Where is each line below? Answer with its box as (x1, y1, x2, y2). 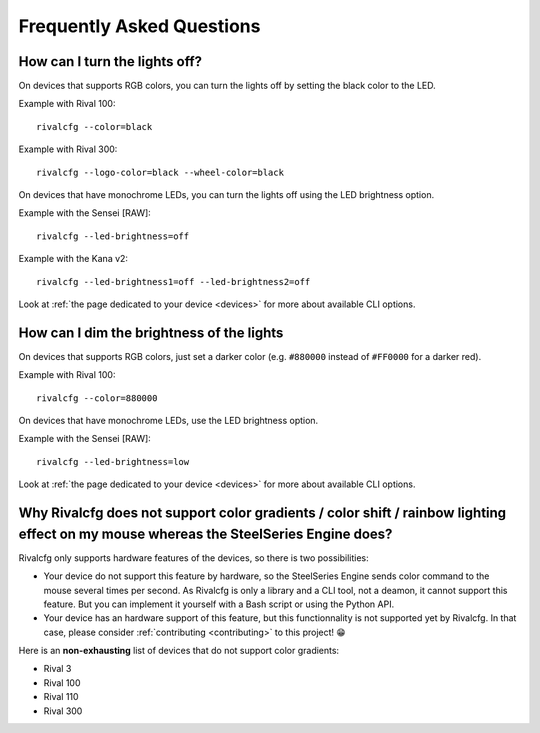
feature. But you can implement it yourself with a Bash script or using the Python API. (43, 598, 395, 610)
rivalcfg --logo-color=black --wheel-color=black (36, 166, 285, 178)
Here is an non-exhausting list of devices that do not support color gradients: (18, 645, 340, 657)
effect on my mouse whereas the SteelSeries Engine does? (18, 525, 393, 542)
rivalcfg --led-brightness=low (36, 456, 190, 467)
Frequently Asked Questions (18, 15, 261, 37)
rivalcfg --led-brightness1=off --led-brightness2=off (36, 276, 311, 287)
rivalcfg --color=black (36, 121, 153, 132)
